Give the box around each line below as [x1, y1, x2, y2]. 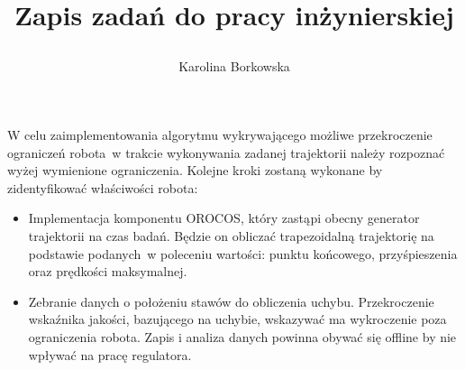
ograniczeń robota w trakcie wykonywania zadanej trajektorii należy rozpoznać [7, 143, 445, 162]
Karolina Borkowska [178, 57, 290, 76]
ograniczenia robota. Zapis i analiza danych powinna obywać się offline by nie [28, 327, 457, 346]
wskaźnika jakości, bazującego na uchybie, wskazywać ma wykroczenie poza [28, 310, 447, 328]
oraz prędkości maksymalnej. [28, 262, 187, 281]
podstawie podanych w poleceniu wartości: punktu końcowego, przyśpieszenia [28, 244, 458, 263]
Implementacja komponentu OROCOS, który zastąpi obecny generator [28, 208, 420, 227]
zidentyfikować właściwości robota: [7, 178, 198, 197]
